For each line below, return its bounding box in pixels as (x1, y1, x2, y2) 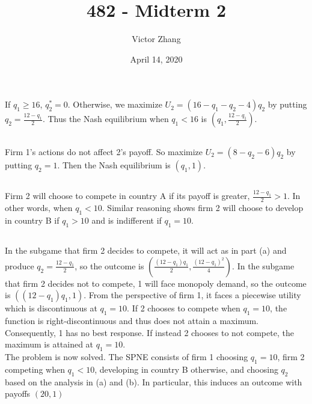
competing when (5, 363, 65, 375)
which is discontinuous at (5, 302, 97, 314)
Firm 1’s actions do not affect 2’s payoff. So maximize (5, 145, 203, 158)
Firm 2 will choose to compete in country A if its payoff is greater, (5, 189, 250, 202)
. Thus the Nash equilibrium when (42, 112, 169, 125)
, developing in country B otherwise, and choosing (94, 363, 278, 375)
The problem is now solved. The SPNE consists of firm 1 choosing (5, 350, 248, 363)
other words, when (5, 201, 73, 214)
